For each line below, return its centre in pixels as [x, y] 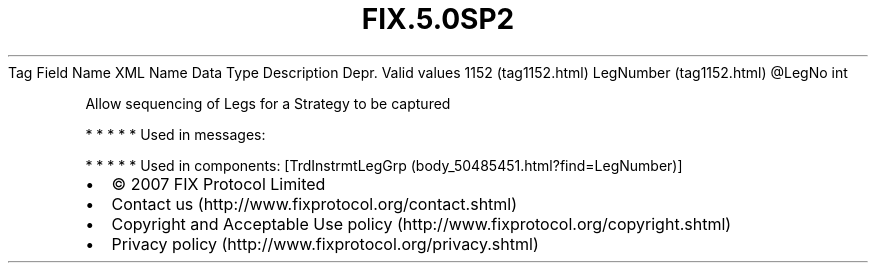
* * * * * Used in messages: [175, 134]
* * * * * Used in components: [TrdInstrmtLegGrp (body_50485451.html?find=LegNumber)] [384, 165]
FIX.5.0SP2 [438, 19]
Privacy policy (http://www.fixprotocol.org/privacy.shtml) [325, 243]
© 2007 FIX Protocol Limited [218, 183]
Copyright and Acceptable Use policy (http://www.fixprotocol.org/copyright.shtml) [421, 223]
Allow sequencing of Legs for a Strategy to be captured [268, 103]
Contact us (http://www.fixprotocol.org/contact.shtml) [314, 203]
